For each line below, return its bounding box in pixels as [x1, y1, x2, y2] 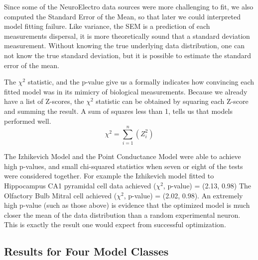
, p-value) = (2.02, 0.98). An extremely [124, 190, 243, 200]
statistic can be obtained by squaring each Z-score [96, 96, 249, 106]
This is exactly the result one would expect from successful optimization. [4, 219, 226, 230]
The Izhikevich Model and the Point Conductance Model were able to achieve [4, 151, 241, 162]
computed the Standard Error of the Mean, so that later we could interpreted [4, 11, 241, 21]
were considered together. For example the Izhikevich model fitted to [4, 171, 214, 181]
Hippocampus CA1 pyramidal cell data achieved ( [4, 180, 156, 191]
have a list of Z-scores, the [4, 96, 84, 106]
